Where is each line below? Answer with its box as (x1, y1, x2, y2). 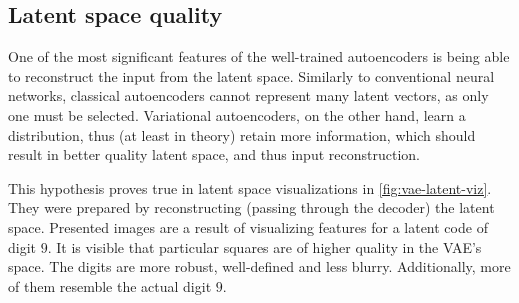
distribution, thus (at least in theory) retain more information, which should (8, 124, 476, 145)
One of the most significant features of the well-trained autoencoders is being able (8, 46, 510, 67)
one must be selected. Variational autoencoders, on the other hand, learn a (8, 104, 466, 125)
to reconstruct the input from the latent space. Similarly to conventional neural (8, 65, 495, 86)
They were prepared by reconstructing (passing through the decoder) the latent (8, 197, 495, 218)
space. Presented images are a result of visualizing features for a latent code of (8, 216, 488, 237)
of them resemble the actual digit (8, 275, 212, 296)
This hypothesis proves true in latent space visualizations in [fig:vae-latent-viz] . (8, 177, 492, 198)
